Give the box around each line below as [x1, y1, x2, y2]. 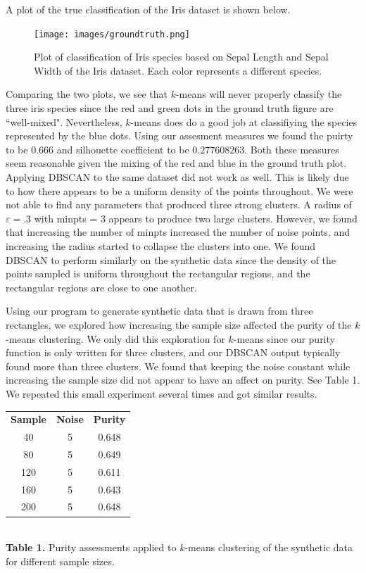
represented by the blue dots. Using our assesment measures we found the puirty [6, 128, 353, 143]
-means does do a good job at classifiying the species [130, 114, 358, 129]
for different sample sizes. [6, 553, 115, 568]
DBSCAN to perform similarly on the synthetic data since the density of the [6, 252, 336, 267]
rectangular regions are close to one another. [6, 279, 197, 294]
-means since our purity [233, 331, 335, 346]
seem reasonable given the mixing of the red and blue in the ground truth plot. [6, 156, 347, 170]
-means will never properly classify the [175, 87, 342, 101]
